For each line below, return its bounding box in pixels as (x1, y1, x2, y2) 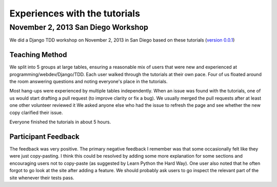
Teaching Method (9, 50, 67, 59)
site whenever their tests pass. (9, 175, 74, 181)
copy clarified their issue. (9, 109, 64, 116)
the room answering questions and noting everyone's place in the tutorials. (9, 79, 168, 85)
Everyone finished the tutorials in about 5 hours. (9, 119, 111, 125)
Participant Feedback (9, 132, 80, 141)
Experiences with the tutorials (9, 8, 141, 19)
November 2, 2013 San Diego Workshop (9, 23, 149, 32)
